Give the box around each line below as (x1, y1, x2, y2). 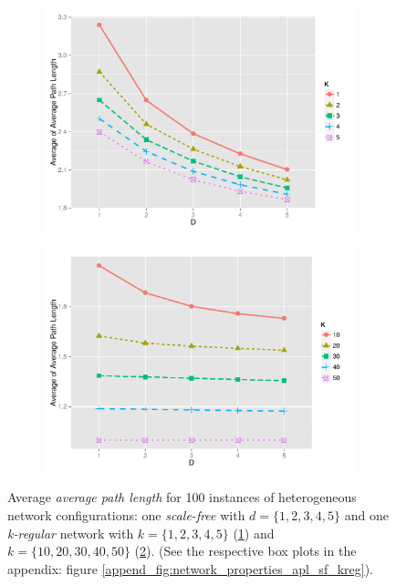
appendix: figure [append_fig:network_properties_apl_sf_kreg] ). (7, 559, 374, 578)
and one (344, 505, 389, 524)
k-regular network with (7, 523, 134, 542)
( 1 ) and (233, 523, 275, 542)
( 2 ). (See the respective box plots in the (134, 541, 357, 560)
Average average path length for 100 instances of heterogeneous (7, 487, 357, 507)
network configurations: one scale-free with (7, 505, 245, 524)
